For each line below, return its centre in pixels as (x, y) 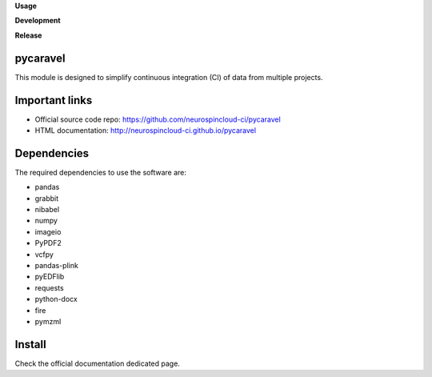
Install (31, 344)
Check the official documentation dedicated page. (97, 363)
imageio (48, 231)
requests (49, 287)
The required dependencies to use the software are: (101, 172)
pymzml (48, 321)
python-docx (56, 299)
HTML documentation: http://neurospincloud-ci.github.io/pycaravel (145, 130)
